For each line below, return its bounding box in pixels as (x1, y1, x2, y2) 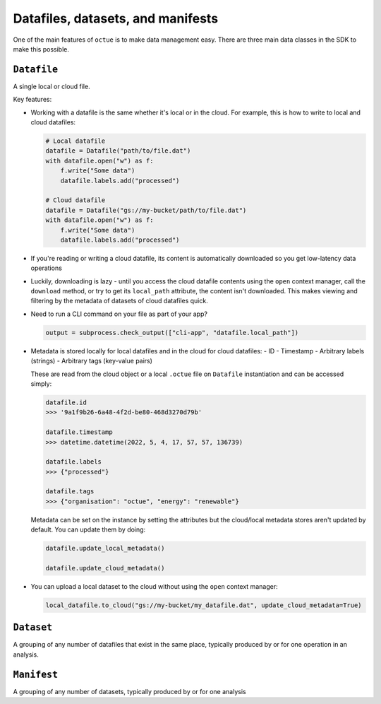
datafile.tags (45, 488, 95, 495)
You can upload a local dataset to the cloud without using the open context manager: (30, 582, 278, 590)
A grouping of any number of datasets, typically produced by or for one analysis (13, 687, 246, 696)
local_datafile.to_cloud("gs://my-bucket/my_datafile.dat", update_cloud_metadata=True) (45, 601, 363, 609)
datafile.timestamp (45, 428, 113, 436)
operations (30, 264, 63, 272)
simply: (30, 379, 52, 388)
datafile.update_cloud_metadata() (45, 564, 165, 573)
